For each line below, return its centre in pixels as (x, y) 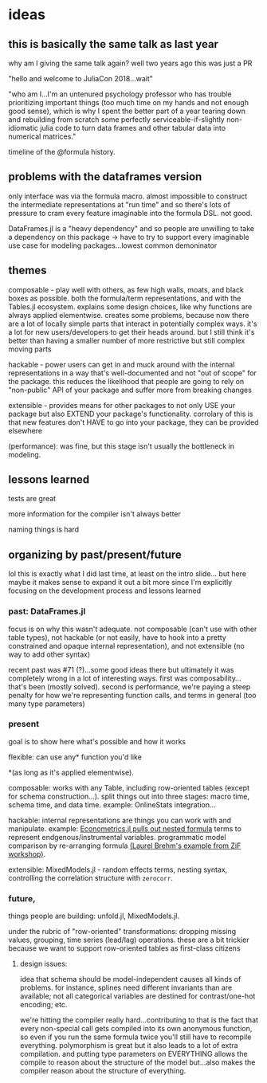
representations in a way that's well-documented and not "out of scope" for (133, 373)
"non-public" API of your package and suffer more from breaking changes (130, 390)
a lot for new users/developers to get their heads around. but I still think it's (132, 332)
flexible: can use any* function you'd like (75, 757)
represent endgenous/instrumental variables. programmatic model (117, 837)
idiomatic (23, 128)
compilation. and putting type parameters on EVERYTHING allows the (134, 1054)
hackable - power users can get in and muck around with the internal (122, 364)
